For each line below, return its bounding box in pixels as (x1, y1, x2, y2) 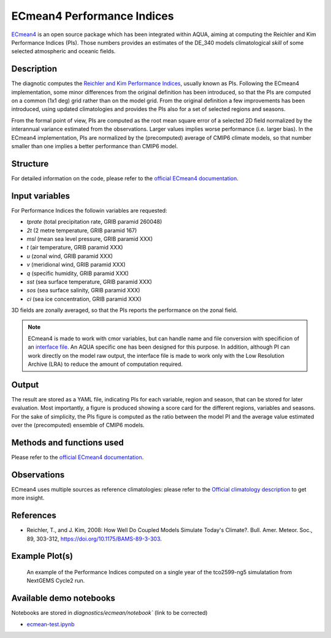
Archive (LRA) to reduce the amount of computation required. (28, 360, 183, 368)
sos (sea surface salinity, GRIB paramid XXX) (26, 287, 140, 294)
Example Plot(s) (11, 551, 74, 561)
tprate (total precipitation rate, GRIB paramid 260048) (26, 218, 162, 226)
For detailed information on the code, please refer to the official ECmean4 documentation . (11, 175, 239, 182)
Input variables (11, 191, 70, 201)
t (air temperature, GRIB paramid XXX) (26, 244, 123, 251)
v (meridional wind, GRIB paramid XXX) (26, 261, 126, 268)
